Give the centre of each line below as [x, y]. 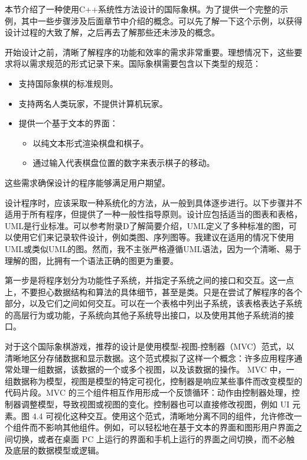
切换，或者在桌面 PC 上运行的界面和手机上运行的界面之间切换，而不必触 [153, 438]
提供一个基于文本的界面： [68, 123]
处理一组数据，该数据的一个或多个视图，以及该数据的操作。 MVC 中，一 [153, 369]
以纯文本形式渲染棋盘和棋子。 [91, 143]
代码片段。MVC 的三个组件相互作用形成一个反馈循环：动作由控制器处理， [148, 392]
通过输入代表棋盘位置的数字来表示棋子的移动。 [124, 163]
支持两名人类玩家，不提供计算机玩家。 [93, 103]
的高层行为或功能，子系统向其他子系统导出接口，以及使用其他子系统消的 [145, 314]
